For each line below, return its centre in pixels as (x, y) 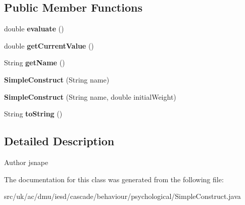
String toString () (33, 114)
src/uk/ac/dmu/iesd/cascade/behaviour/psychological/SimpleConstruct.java (122, 196)
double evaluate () (34, 29)
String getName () (35, 63)
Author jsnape (26, 162)
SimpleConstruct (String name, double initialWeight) (90, 96)
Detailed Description (59, 141)
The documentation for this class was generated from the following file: (114, 179)
